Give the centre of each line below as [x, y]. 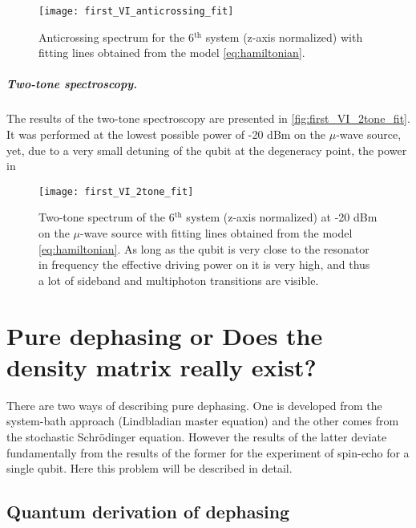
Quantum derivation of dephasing [148, 512]
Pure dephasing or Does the [165, 335]
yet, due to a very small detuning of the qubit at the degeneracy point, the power [207, 150]
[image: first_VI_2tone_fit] [116, 191]
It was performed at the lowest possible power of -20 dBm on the [166, 134]
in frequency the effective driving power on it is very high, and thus [204, 264]
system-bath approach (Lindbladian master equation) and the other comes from [203, 421]
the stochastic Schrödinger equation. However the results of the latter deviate [197, 436]
